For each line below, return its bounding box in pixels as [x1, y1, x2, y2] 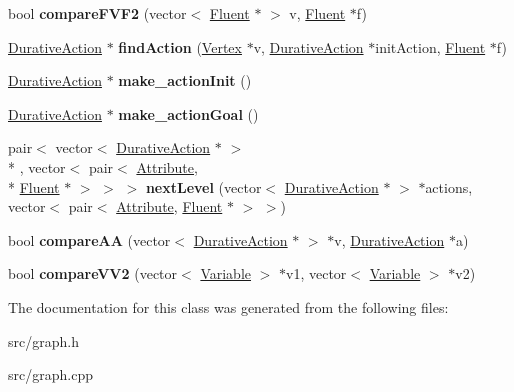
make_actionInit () [118, 70, 252, 91]
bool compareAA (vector [8, 229, 171, 250]
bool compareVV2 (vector [8, 263, 178, 284]
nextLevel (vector [145, 176, 262, 197]
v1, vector [286, 263, 347, 284]
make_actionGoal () [118, 103, 259, 124]
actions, [425, 176, 473, 197]
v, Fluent [289, 3, 346, 23]
